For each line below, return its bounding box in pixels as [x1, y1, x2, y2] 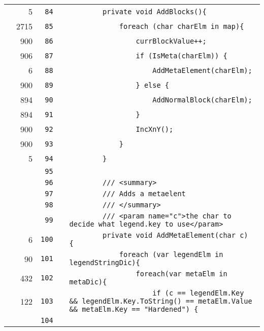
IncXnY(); [136, 125, 174, 133]
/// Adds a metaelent [103, 190, 186, 198]
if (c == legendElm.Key [152, 289, 244, 297]
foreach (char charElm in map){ [119, 22, 244, 30]
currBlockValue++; [136, 36, 207, 45]
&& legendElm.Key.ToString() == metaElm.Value [69, 297, 252, 305]
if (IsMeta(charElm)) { [136, 51, 227, 60]
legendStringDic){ [69, 259, 140, 267]
